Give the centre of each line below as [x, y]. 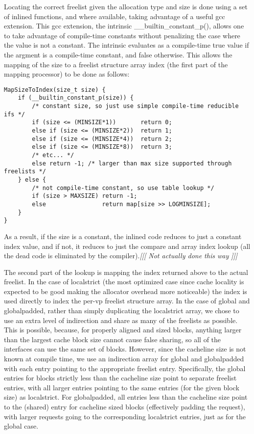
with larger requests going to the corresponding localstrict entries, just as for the [125, 416]
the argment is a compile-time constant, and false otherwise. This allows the [118, 54]
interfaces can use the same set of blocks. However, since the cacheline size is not [125, 349]
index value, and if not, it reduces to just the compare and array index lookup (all [127, 246]
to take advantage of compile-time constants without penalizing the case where [122, 35]
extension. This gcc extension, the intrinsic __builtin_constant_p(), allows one [124, 26]
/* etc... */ [53, 155]
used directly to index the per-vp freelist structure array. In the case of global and [127, 301]
